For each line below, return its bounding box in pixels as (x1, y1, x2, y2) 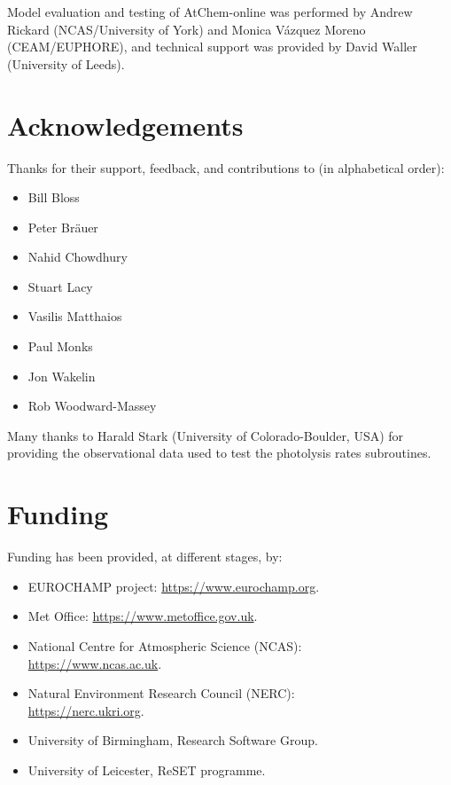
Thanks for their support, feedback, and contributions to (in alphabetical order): (7, 158, 445, 177)
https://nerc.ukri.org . (27, 701, 144, 719)
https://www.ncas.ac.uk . (27, 654, 162, 672)
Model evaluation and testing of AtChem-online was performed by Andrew (7, 3, 413, 20)
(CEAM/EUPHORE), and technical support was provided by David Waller (7, 37, 417, 56)
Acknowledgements (7, 106, 244, 143)
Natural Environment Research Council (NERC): (27, 684, 295, 703)
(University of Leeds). (7, 54, 125, 73)
